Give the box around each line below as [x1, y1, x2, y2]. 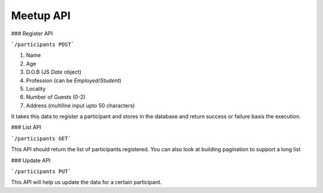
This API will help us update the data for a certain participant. [11, 179, 162, 186]
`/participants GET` [11, 135, 72, 142]
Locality [26, 85, 46, 92]
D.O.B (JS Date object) [26, 69, 82, 76]
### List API [11, 124, 42, 131]
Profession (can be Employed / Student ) [26, 76, 122, 84]
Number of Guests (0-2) [26, 93, 86, 101]
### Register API [11, 30, 53, 37]
